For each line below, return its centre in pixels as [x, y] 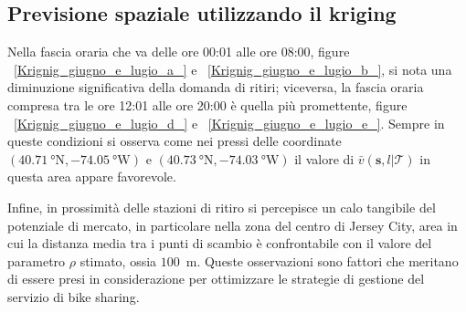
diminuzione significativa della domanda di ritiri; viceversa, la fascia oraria [216, 87]
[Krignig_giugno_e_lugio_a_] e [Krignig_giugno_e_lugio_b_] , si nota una [233, 69]
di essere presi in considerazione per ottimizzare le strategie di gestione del [216, 279]
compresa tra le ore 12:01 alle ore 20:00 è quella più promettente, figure [207, 104]
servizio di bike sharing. [74, 296]
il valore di [324, 158]
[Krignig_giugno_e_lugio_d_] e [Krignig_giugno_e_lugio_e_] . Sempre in [229, 123]
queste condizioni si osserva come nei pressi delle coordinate [175, 141]
